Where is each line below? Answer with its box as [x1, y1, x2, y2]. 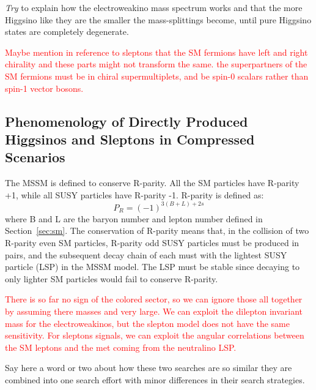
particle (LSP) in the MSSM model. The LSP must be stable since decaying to [5, 260, 300, 273]
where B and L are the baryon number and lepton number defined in [5, 212, 263, 225]
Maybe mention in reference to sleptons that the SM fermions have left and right [5, 45, 308, 58]
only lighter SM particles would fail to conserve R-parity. [5, 272, 218, 285]
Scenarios [5, 148, 65, 167]
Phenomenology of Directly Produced [5, 111, 248, 130]
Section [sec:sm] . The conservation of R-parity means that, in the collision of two [5, 224, 309, 237]
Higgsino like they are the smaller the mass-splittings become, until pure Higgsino [5, 13, 312, 26]
